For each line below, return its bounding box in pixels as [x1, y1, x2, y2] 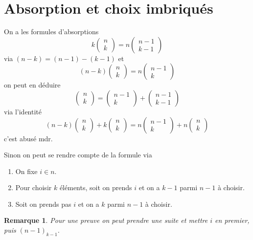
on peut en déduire [4, 80, 61, 90]
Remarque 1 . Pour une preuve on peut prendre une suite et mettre [4, 215, 208, 225]
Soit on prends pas [15, 198, 71, 209]
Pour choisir [15, 182, 52, 193]
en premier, [215, 215, 250, 225]
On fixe [15, 166, 38, 176]
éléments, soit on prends [59, 182, 132, 193]
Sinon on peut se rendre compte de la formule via [4, 150, 152, 160]
